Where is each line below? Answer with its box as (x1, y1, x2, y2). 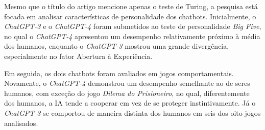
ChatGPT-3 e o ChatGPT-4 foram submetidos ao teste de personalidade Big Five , (4, 21, 261, 31)
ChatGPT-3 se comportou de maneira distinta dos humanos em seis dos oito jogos (4, 107, 261, 118)
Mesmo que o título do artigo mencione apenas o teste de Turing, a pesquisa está (4, 1, 258, 11)
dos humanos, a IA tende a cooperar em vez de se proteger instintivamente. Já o (4, 97, 256, 108)
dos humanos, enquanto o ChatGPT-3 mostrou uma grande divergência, (4, 41, 229, 51)
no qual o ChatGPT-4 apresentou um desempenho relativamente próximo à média (4, 30, 260, 41)
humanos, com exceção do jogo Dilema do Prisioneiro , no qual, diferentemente (4, 87, 250, 98)
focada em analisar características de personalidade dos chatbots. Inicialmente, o (4, 11, 256, 21)
